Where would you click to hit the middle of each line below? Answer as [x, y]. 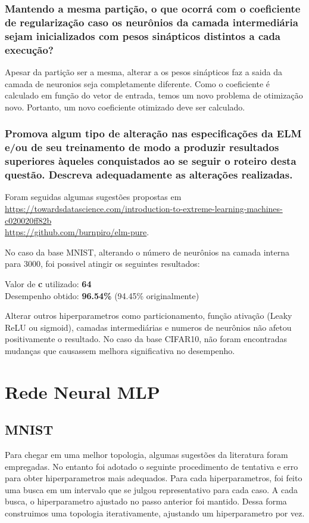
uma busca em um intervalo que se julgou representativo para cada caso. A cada [151, 489]
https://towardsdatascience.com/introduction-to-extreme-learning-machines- [144, 208]
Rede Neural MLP [82, 391]
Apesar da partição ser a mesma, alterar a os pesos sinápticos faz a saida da [143, 71]
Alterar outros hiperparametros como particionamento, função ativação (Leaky [149, 316]
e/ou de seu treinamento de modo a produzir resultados [142, 147]
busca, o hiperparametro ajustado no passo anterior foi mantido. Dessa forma [146, 501]
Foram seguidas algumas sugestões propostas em [93, 197]
